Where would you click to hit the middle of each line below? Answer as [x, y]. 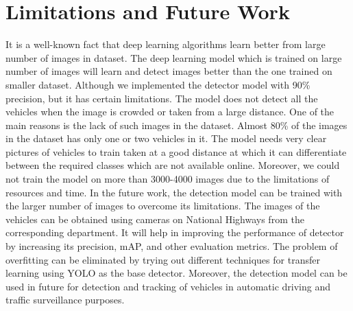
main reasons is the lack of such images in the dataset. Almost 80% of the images [176, 125]
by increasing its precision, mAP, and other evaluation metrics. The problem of [172, 246]
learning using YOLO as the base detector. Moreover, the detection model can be [176, 273]
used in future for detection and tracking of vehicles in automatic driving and [168, 286]
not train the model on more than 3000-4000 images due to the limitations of [168, 179]
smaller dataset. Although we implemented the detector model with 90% [158, 84]
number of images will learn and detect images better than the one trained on [169, 71]
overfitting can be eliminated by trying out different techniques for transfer [163, 259]
